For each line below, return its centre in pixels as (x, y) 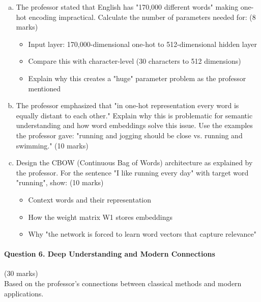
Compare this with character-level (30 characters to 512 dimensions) (135, 61)
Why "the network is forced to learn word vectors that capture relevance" (142, 234)
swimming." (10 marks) (52, 145)
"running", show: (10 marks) (60, 182)
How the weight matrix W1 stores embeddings (100, 217)
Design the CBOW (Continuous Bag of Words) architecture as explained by (134, 162)
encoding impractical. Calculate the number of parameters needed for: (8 (142, 17)
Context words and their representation (90, 199)
